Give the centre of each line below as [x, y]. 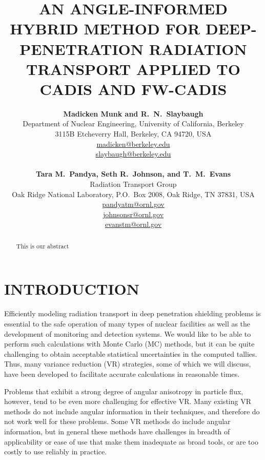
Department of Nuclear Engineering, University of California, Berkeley [133, 123]
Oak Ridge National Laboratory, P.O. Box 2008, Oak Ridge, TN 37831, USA [133, 194]
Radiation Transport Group [133, 184]
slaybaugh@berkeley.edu [133, 154]
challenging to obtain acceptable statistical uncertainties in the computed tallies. [131, 353]
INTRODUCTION [72, 289]
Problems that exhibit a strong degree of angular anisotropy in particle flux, [124, 391]
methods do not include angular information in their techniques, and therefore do [132, 411]
